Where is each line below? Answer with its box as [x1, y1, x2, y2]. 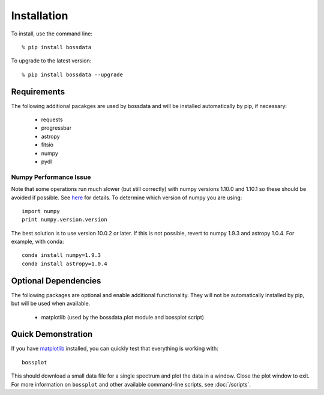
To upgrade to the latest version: [11, 57, 92, 64]
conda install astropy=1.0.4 [22, 260, 107, 267]
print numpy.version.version [22, 216, 107, 223]
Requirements [11, 86, 65, 97]
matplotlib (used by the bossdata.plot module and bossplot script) [41, 313, 204, 321]
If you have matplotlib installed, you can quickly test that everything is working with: [11, 345, 218, 352]
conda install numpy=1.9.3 [22, 252, 101, 259]
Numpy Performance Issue [11, 173, 91, 181]
